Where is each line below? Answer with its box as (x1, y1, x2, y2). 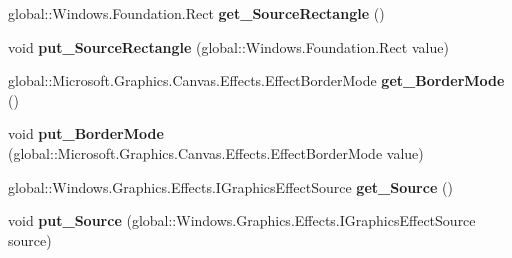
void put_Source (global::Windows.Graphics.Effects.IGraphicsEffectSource (8, 210, 476, 231)
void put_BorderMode (8, 123, 164, 144)
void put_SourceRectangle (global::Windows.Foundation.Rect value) (8, 36, 449, 57)
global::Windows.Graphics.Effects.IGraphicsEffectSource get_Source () (8, 176, 453, 197)
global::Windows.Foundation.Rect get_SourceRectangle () (8, 3, 385, 23)
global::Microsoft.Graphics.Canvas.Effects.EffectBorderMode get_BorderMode (8, 70, 505, 91)
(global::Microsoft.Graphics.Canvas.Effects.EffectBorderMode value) (8, 142, 424, 163)
